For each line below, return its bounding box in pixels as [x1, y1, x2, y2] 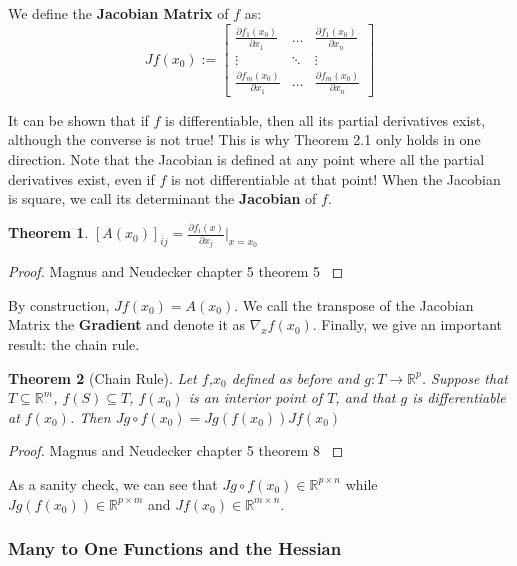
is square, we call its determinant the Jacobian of [8, 188, 317, 209]
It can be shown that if [8, 109, 149, 130]
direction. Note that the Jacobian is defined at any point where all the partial [8, 149, 485, 170]
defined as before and [231, 367, 360, 388]
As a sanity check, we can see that [8, 473, 218, 494]
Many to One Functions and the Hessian [8, 536, 342, 561]
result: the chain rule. [8, 333, 140, 354]
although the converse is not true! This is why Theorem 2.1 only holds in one [8, 129, 481, 150]
